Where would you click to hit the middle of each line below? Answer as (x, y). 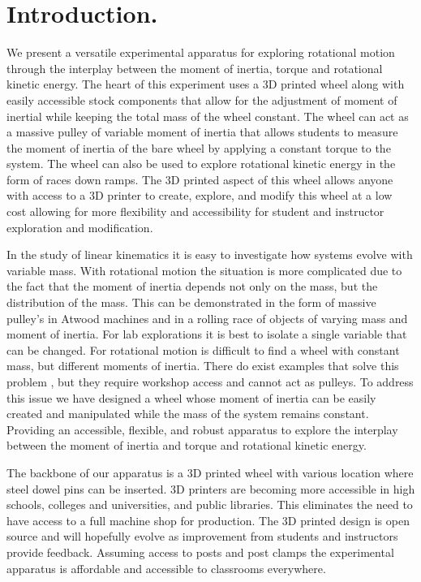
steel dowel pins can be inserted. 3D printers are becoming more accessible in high (211, 488)
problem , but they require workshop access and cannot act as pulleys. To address (210, 382)
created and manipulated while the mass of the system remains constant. (188, 414)
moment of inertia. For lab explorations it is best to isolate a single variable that (207, 334)
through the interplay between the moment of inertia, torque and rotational (195, 68)
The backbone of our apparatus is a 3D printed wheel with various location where (210, 472)
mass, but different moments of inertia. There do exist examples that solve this (203, 366)
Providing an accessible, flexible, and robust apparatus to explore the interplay (202, 429)
